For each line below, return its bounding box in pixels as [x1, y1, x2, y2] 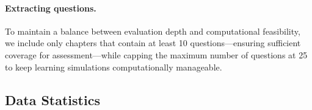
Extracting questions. [5, 1, 96, 14]
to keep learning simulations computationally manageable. [5, 60, 222, 73]
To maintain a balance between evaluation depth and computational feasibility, [5, 24, 300, 37]
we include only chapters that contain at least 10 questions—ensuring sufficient [5, 36, 301, 49]
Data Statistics [5, 90, 100, 109]
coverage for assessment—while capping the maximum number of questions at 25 [5, 48, 308, 61]
